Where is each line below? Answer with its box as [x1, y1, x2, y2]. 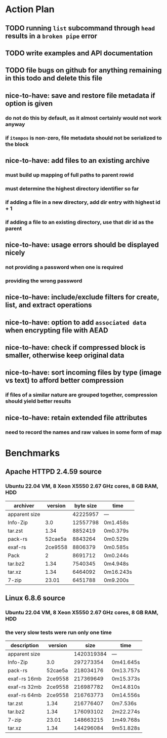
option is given [5, 99, 53, 107]
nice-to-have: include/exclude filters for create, [5, 293, 159, 302]
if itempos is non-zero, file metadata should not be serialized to [5, 134, 162, 141]
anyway [5, 121, 25, 128]
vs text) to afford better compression [5, 376, 124, 385]
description [10, 642, 39, 649]
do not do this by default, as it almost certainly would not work [5, 114, 162, 121]
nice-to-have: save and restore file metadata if [5, 91, 155, 100]
